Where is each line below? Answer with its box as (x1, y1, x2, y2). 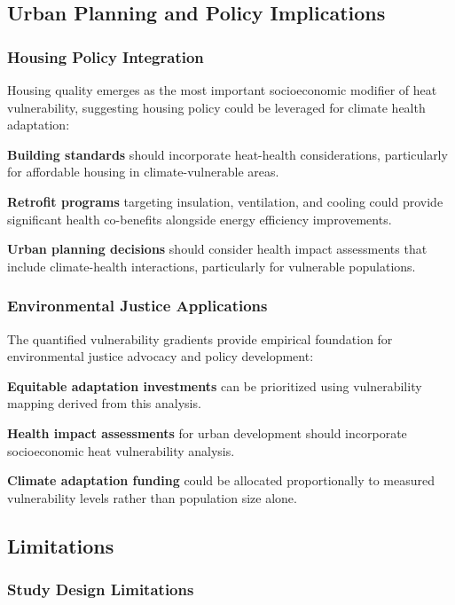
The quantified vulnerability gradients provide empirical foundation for (7, 329, 393, 348)
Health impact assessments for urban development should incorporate (7, 423, 407, 442)
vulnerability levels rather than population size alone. (7, 488, 297, 507)
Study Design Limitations (7, 578, 194, 601)
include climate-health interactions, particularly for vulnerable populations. (7, 256, 416, 275)
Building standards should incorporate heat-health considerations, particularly (7, 145, 448, 163)
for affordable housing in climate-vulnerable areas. (7, 162, 279, 181)
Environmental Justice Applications (7, 295, 268, 317)
